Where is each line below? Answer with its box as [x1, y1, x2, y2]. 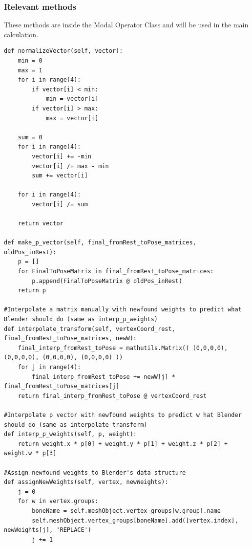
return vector [18, 220, 63, 227]
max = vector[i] [45, 114, 99, 122]
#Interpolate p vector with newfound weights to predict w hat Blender [4, 411, 242, 418]
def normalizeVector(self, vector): [4, 47, 123, 55]
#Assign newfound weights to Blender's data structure [4, 469, 186, 476]
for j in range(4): [18, 364, 81, 371]
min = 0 [18, 57, 42, 64]
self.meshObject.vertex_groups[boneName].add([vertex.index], [32, 517, 238, 524]
